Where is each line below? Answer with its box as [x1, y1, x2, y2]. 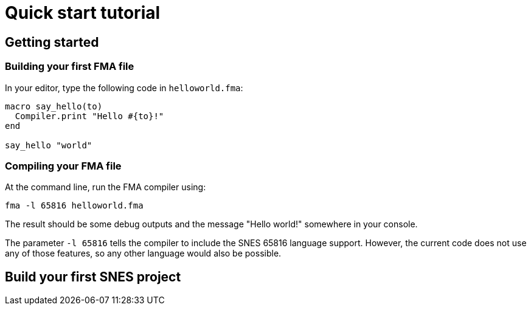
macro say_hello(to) [5, 101, 103, 111]
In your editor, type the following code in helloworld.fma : [5, 82, 243, 93]
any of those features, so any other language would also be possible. [5, 248, 282, 259]
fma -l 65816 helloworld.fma [5, 201, 144, 211]
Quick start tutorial [5, 2, 161, 23]
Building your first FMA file [5, 60, 134, 73]
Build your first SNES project [5, 269, 181, 284]
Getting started [5, 34, 99, 50]
